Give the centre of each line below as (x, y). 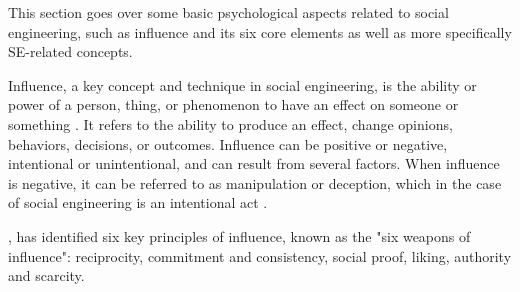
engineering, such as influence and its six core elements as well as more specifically (260, 31)
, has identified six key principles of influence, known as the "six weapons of (239, 235)
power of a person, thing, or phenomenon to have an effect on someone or (233, 104)
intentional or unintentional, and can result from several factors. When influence (254, 163)
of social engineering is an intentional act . (138, 202)
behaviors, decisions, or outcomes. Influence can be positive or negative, (228, 143)
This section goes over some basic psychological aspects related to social (228, 12)
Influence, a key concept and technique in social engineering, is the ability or (242, 84)
